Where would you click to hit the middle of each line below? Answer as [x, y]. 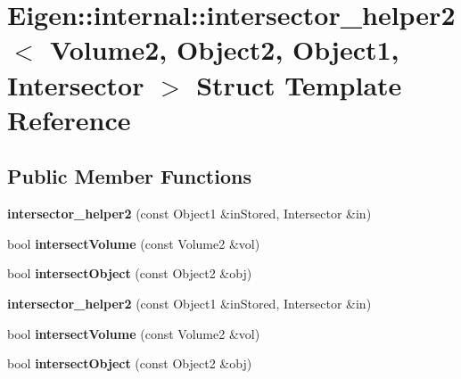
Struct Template [299, 84]
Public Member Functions [129, 176]
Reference [69, 119]
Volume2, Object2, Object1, [225, 49]
